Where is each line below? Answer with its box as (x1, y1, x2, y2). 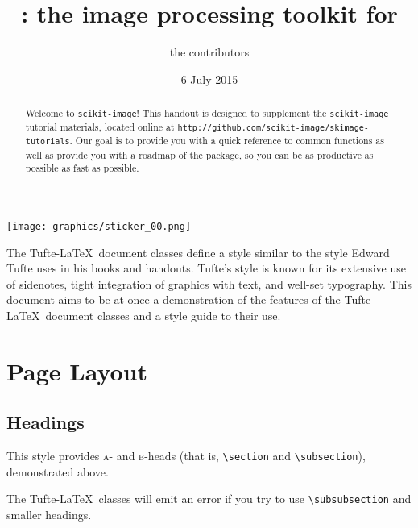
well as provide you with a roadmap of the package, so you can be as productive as (25, 148, 374, 161)
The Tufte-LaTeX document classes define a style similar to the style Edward (6, 243, 390, 260)
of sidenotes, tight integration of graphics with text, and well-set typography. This (6, 275, 412, 292)
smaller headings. (6, 505, 92, 522)
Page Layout (6, 354, 148, 387)
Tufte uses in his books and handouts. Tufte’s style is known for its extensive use (6, 260, 406, 276)
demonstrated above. (6, 463, 109, 480)
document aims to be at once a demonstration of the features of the (6, 291, 341, 308)
